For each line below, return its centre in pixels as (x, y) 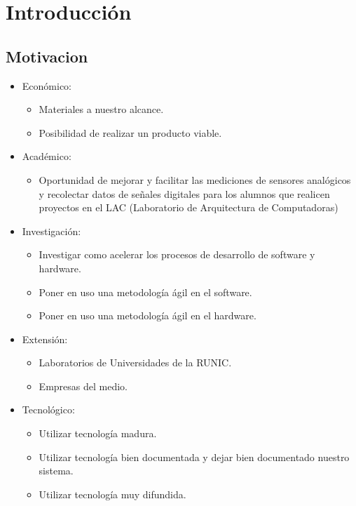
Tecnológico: (48, 410)
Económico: (47, 85)
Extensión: (45, 339)
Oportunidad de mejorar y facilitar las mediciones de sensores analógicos (195, 179)
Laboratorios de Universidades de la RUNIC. (135, 362)
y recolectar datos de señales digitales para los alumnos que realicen (184, 193)
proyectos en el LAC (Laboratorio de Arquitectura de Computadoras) (189, 207)
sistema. (56, 471)
